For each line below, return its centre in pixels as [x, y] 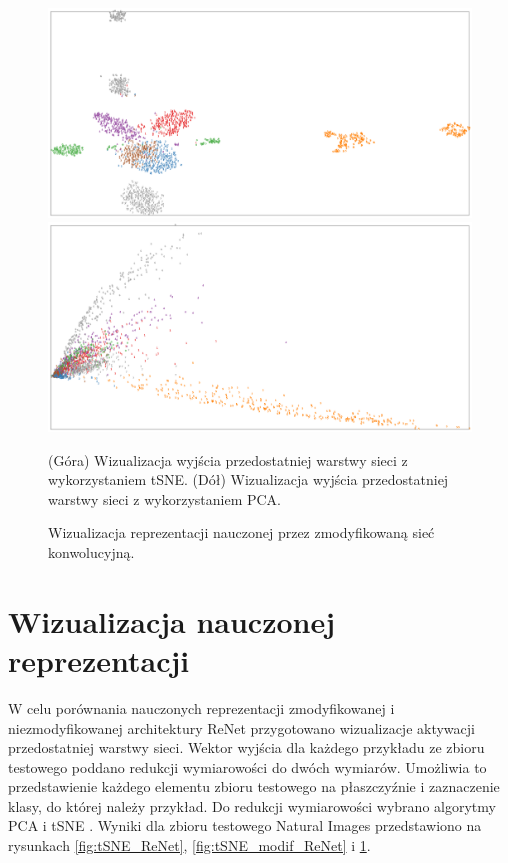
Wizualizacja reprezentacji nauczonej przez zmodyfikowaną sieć [241, 532]
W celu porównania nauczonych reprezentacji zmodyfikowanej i [201, 707]
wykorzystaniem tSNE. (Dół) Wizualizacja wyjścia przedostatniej [248, 479]
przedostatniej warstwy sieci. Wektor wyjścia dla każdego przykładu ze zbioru [246, 747]
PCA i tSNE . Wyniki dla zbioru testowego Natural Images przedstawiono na [245, 825]
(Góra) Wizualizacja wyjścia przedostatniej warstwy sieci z [228, 459]
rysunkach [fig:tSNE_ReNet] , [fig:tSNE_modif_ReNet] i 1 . [189, 845]
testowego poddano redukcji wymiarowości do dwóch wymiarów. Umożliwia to [247, 766]
